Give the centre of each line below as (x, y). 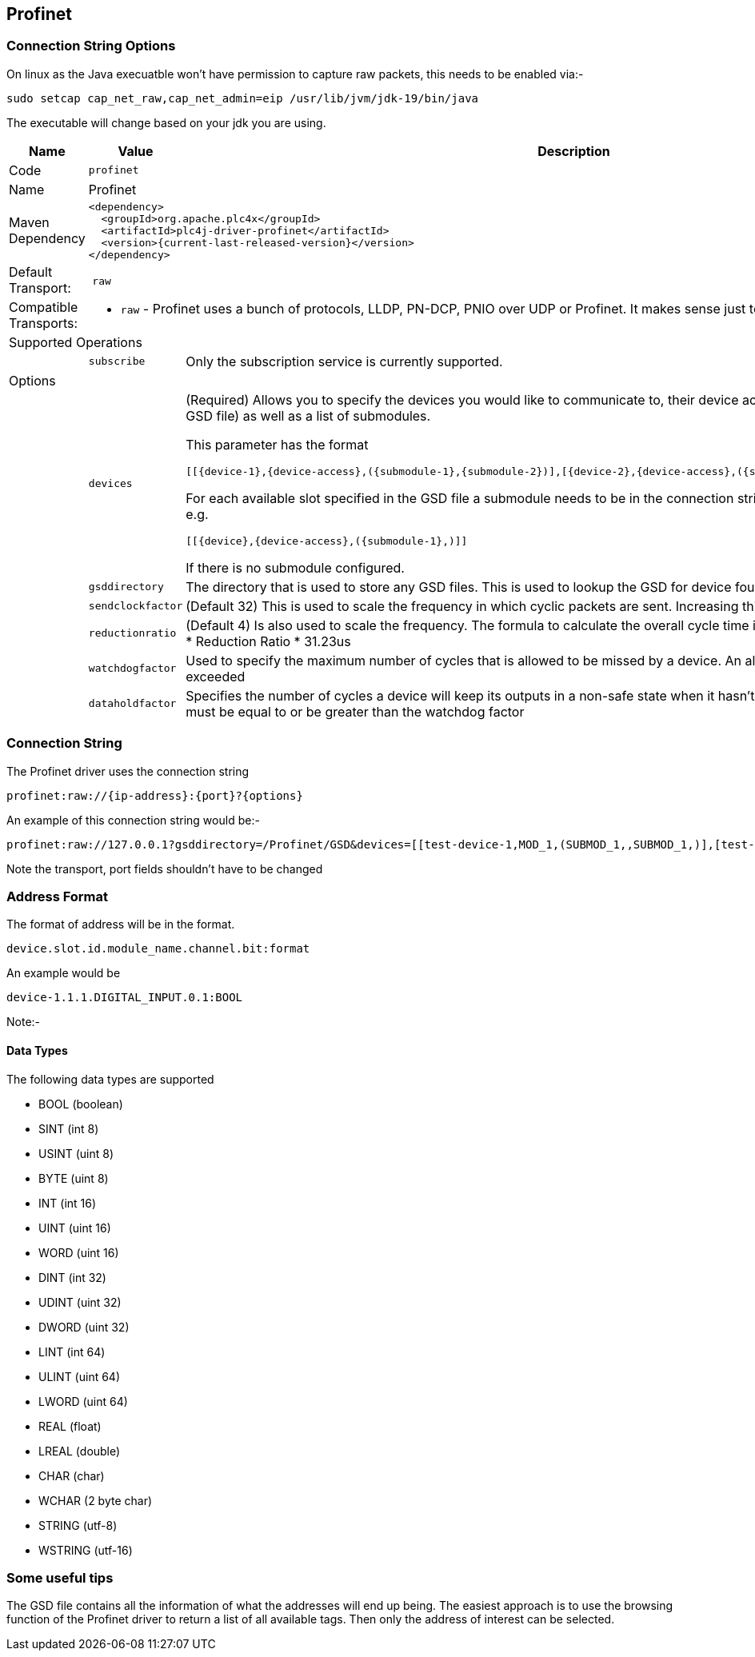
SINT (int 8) (69, 1128)
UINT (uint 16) (75, 1228)
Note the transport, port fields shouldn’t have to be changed (165, 868)
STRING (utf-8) (78, 1525)
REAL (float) (70, 1426)
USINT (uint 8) (76, 1153)
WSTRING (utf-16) (86, 1550)
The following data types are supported (110, 1079)
